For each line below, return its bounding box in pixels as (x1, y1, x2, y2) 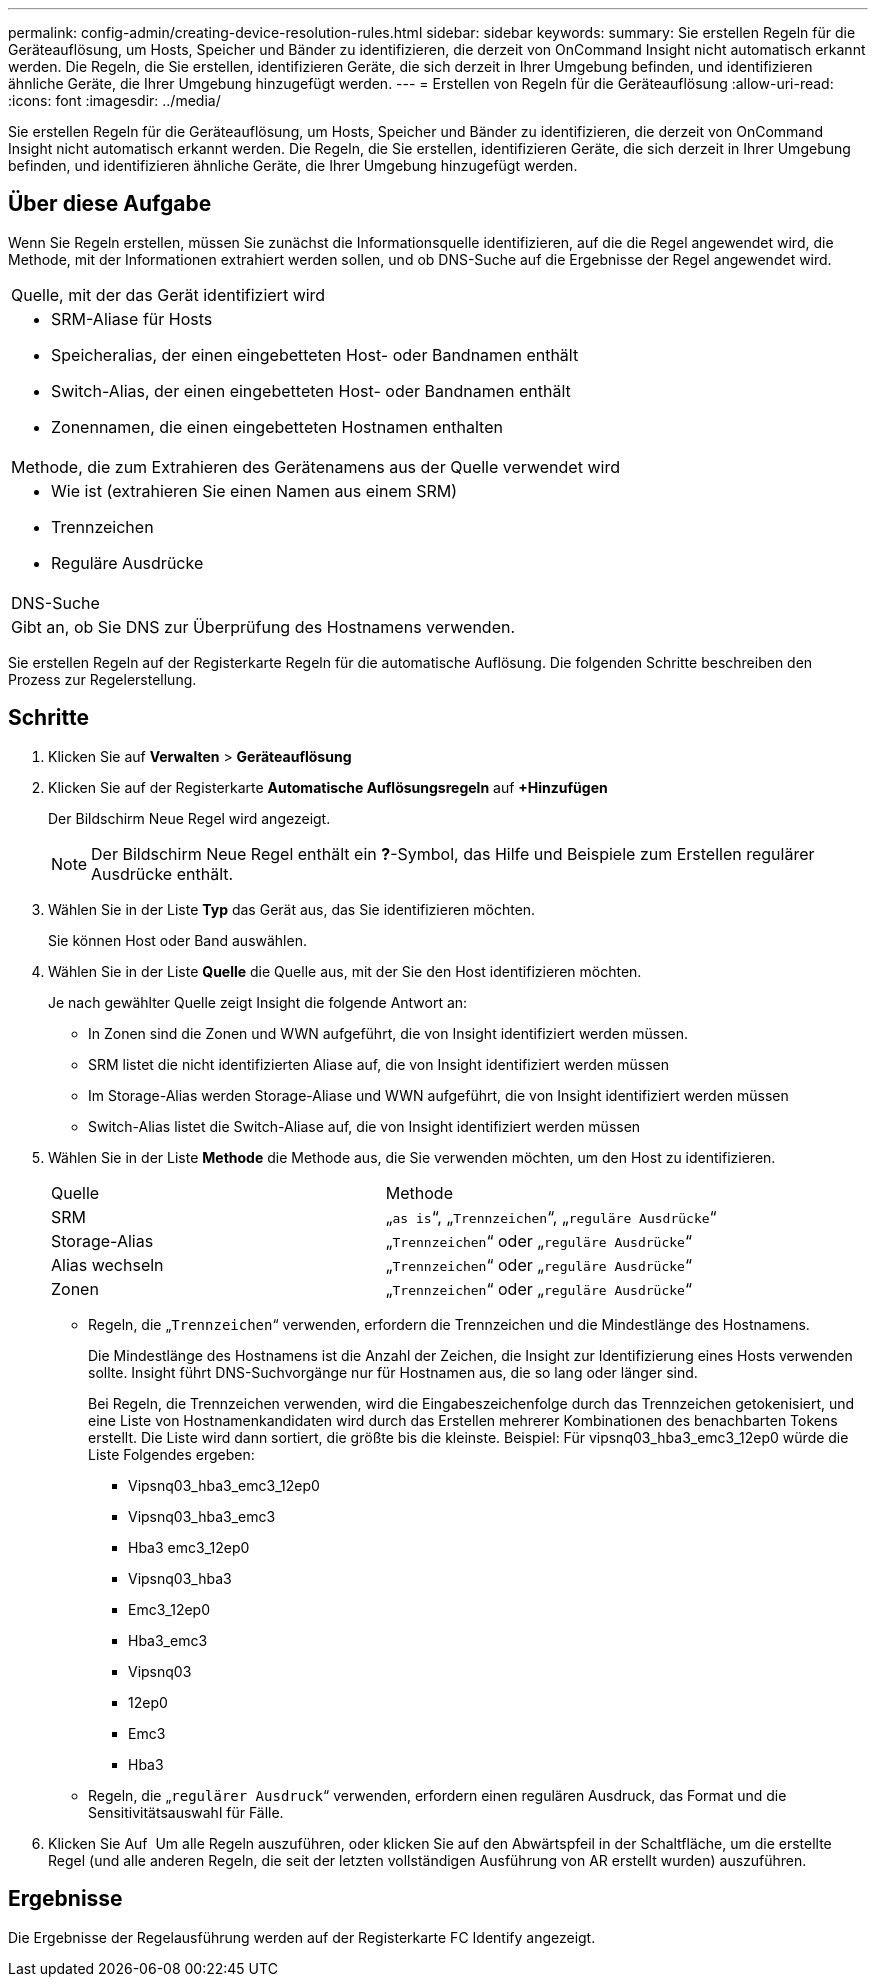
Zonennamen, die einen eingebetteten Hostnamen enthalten (51, 416, 503, 437)
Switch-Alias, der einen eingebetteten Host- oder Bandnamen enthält (51, 380, 571, 401)
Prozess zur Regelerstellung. (8, 670, 197, 688)
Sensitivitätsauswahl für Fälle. (88, 1803, 284, 1821)
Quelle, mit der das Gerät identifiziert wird (11, 284, 326, 305)
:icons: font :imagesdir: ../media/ (8, 92, 221, 109)
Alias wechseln (51, 1254, 164, 1275)
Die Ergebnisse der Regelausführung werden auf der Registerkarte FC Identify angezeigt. (8, 1928, 596, 1946)
